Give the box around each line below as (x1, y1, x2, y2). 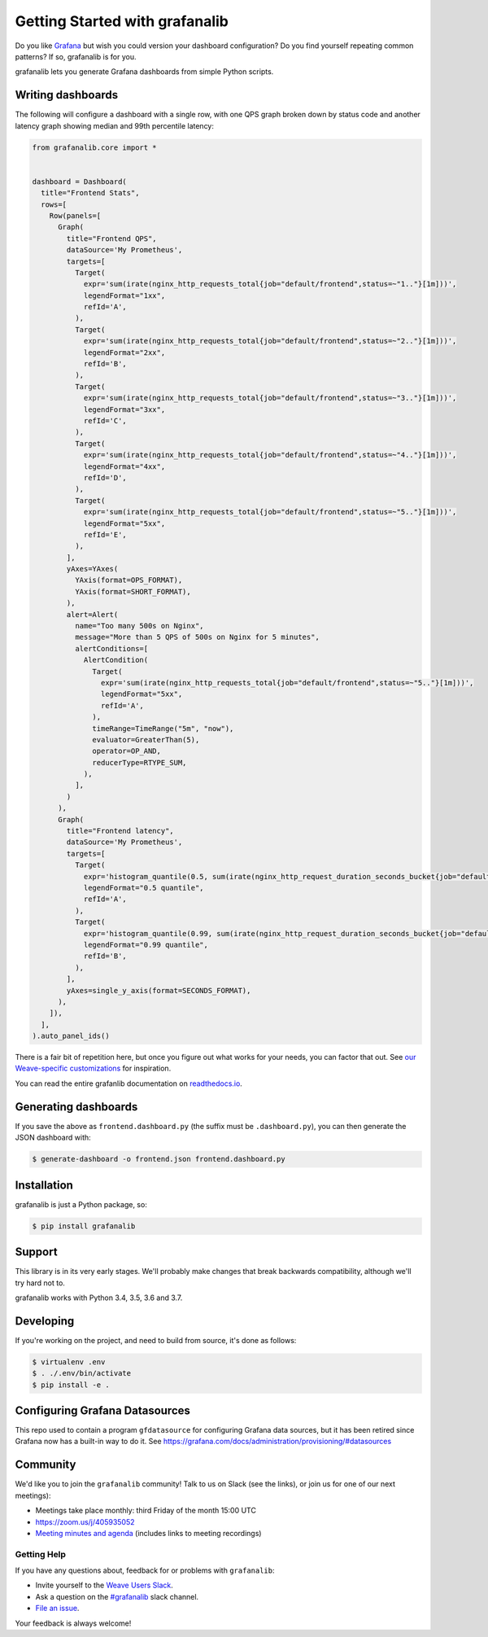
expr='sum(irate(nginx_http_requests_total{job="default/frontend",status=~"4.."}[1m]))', (83, 450, 457, 460)
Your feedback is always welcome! (15, 1618, 132, 1628)
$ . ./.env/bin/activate (32, 1368, 132, 1378)
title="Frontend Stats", (41, 188, 140, 198)
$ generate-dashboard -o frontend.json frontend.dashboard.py (32, 1154, 285, 1164)
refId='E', (83, 530, 128, 539)
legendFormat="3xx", (83, 405, 166, 414)
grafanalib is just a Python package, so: (15, 1199, 148, 1209)
